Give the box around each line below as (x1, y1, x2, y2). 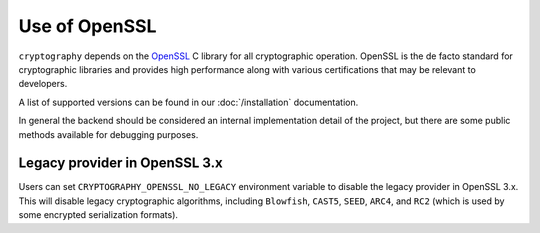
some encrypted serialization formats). (18, 209, 179, 221)
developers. (18, 78, 68, 90)
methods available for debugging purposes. (18, 128, 199, 140)
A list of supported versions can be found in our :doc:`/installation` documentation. (18, 96, 359, 108)
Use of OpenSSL (18, 15, 157, 37)
